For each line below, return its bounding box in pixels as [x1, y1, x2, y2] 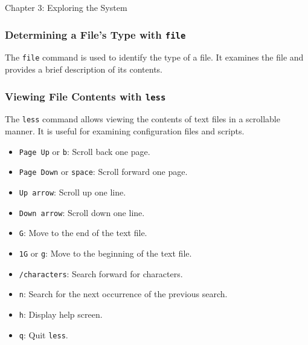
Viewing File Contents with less [5, 88, 166, 103]
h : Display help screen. [19, 307, 103, 320]
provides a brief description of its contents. [5, 63, 162, 76]
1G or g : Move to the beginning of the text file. [19, 246, 192, 259]
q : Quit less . [19, 328, 68, 341]
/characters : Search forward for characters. [19, 267, 183, 280]
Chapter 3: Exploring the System [5, 1, 127, 13]
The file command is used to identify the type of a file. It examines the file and [5, 51, 304, 64]
